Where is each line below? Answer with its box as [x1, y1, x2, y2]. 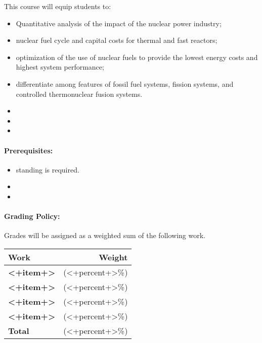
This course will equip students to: [4, 1, 111, 11]
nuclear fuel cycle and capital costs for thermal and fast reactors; [16, 35, 217, 45]
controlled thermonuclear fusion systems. [16, 88, 143, 99]
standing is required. [16, 164, 79, 175]
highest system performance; [16, 62, 104, 72]
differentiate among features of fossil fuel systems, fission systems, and [16, 78, 234, 89]
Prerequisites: [4, 145, 53, 155]
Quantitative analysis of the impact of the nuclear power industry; [16, 18, 222, 28]
